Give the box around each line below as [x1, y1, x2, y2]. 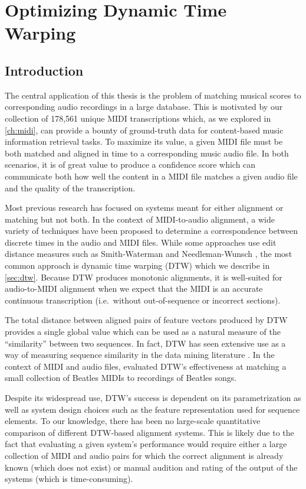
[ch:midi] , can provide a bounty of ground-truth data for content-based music [5, 123, 284, 136]
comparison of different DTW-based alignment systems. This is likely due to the [5, 426, 294, 438]
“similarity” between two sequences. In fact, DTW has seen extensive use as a [5, 337, 286, 349]
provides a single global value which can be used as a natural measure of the [5, 325, 281, 338]
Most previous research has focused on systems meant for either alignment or [5, 201, 284, 214]
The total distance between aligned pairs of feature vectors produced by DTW [5, 314, 288, 326]
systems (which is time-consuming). [5, 472, 133, 485]
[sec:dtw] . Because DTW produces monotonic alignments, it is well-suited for [5, 270, 282, 283]
